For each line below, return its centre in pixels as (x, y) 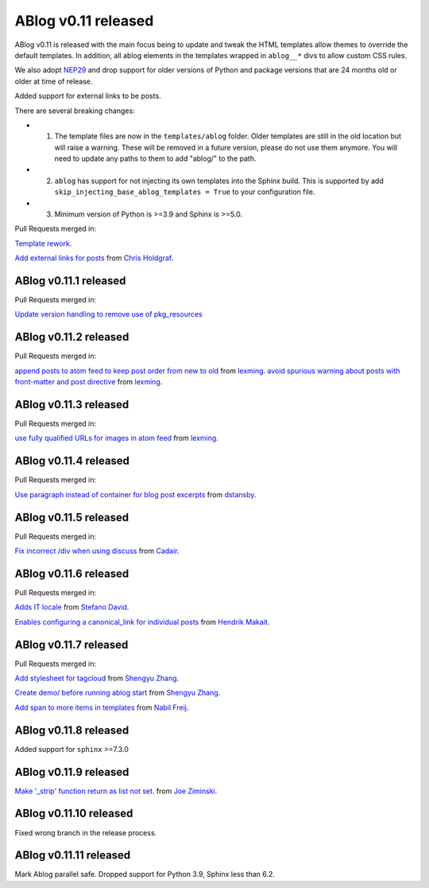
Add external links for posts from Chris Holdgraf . (94, 258)
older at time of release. (54, 81)
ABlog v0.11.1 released (70, 281)
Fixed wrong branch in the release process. (86, 832)
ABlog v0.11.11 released (73, 855)
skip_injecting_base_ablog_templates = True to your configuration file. (185, 192)
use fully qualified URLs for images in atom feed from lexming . (116, 438)
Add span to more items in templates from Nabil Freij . (102, 707)
